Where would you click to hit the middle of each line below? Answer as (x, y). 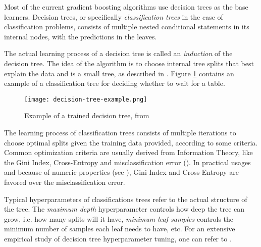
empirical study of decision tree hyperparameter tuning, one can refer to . (118, 238)
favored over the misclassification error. (65, 182)
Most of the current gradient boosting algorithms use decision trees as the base (126, 7)
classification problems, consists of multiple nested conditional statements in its (127, 27)
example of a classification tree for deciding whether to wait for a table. (115, 83)
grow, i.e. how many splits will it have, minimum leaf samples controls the (119, 218)
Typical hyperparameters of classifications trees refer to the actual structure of (126, 199)
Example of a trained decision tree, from (87, 115)
